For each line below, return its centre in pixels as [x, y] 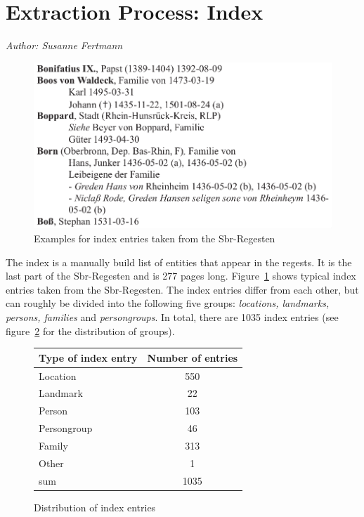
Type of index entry [88, 357]
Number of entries [193, 357]
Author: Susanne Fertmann [64, 45]
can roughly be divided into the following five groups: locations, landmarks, [168, 303]
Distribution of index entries [95, 507]
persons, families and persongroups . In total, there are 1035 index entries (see [172, 317]
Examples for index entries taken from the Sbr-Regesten [155, 238]
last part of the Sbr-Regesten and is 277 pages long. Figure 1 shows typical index [181, 276]
